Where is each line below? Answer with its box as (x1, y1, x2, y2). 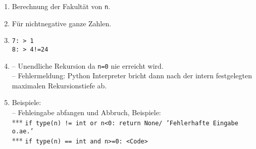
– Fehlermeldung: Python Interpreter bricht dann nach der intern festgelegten (12, 70, 252, 81)
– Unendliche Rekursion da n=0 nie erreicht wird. (12, 60, 164, 71)
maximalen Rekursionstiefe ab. (12, 80, 107, 90)
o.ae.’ (12, 128, 34, 135)
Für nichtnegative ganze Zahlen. (12, 18, 112, 28)
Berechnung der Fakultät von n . (12, 1, 111, 11)
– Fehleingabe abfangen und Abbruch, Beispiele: (12, 107, 161, 117)
